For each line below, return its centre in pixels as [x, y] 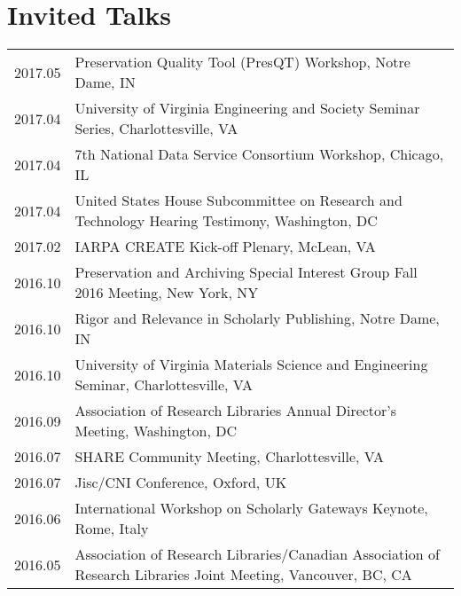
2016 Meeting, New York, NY [167, 293]
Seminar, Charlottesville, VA [164, 385]
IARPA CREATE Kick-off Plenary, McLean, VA [225, 247]
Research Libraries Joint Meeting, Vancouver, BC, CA [243, 575]
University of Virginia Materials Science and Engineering [251, 365]
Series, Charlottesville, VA [156, 129]
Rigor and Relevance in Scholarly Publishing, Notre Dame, [257, 318]
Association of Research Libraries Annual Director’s [236, 411]
